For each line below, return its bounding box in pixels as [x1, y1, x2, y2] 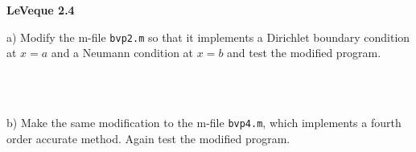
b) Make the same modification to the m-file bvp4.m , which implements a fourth [6, 114, 402, 131]
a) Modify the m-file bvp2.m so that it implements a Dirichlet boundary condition [6, 28, 410, 45]
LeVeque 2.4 [6, 2, 75, 18]
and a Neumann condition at [51, 44, 194, 61]
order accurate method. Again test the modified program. [6, 129, 290, 146]
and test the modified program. [227, 44, 381, 61]
